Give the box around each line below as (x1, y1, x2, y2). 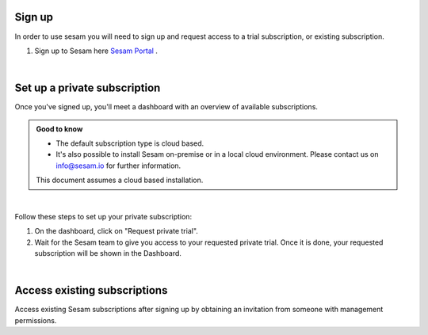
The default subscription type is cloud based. (55, 139, 204, 148)
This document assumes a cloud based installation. (36, 175, 204, 185)
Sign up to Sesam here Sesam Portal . (34, 46, 159, 55)
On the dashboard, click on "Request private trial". (34, 227, 198, 236)
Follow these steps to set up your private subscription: (14, 211, 193, 221)
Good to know (36, 124, 83, 134)
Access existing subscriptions (14, 284, 168, 297)
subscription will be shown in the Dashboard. (34, 249, 182, 258)
